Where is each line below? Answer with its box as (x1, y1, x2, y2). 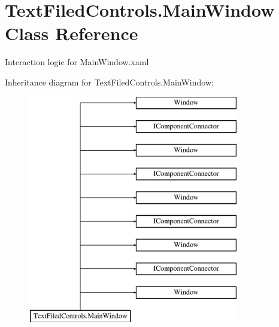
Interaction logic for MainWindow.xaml (5, 56, 149, 68)
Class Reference (5, 21, 138, 45)
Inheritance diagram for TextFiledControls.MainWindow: (5, 75, 214, 88)
